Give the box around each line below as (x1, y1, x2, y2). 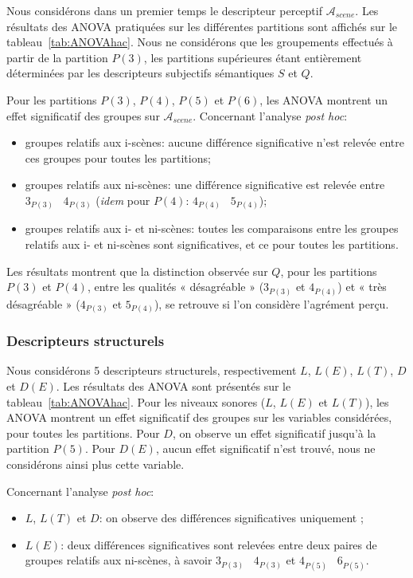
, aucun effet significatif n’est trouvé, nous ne (155, 440, 376, 457)
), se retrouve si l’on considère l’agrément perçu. (154, 295, 389, 312)
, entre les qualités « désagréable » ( (87, 278, 264, 295)
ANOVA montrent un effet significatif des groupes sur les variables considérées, (6, 409, 392, 426)
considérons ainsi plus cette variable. (6, 456, 185, 473)
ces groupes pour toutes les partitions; (25, 149, 211, 166)
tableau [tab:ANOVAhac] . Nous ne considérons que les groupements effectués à (6, 33, 393, 50)
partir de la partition (6, 49, 108, 65)
